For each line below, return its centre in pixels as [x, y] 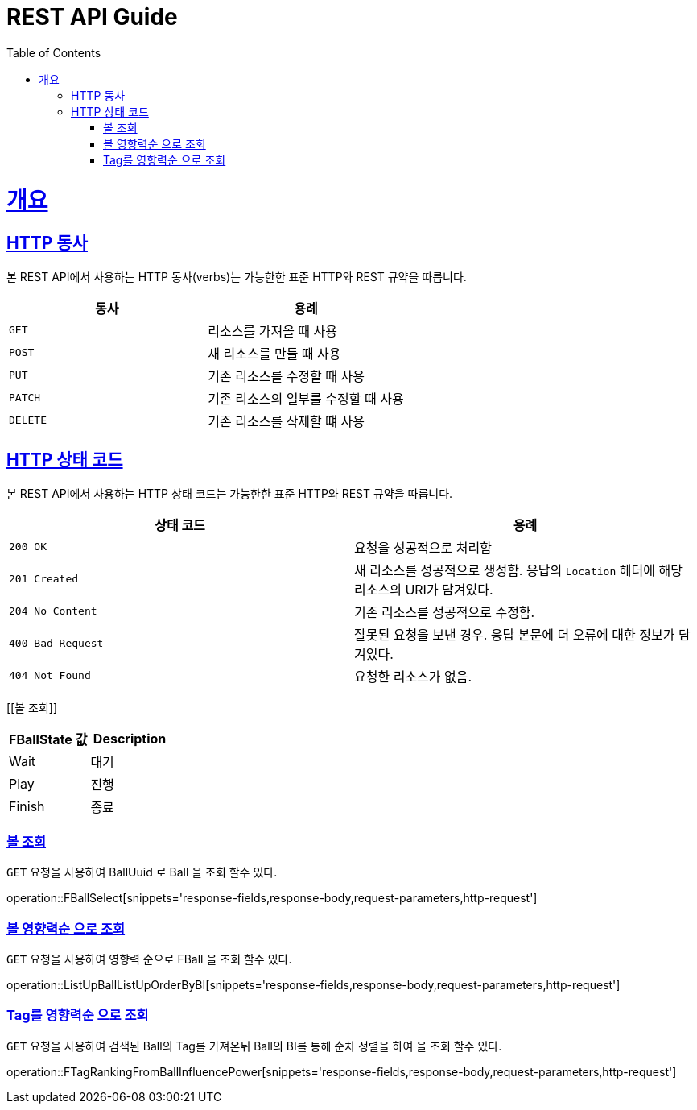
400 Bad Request [56, 644]
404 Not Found [50, 676]
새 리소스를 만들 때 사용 [274, 353]
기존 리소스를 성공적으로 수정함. [445, 612]
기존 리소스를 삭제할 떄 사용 [286, 421]
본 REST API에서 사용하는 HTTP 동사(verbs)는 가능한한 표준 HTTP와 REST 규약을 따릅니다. [237, 276]
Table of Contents [54, 52]
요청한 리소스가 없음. [413, 676]
